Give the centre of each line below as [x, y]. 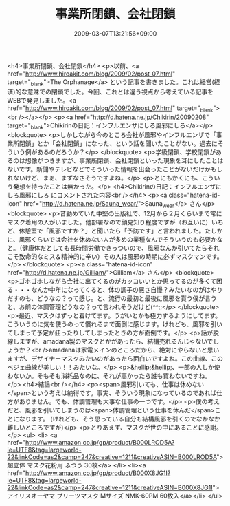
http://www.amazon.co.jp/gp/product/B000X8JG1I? [98, 473]
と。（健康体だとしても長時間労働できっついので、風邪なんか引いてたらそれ [113, 248]
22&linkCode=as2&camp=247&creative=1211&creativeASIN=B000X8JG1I [110, 488]
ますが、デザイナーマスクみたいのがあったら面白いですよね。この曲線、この [115, 359]
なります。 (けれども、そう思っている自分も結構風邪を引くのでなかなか [120, 419]
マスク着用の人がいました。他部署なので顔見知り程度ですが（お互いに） [109, 222]
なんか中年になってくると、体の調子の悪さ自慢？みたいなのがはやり [127, 290]
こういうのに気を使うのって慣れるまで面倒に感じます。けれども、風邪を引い [115, 324]
